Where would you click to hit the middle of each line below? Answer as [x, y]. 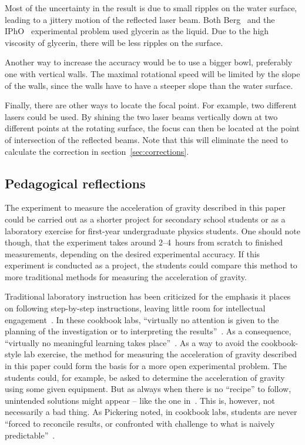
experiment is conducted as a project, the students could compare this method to [151, 265]
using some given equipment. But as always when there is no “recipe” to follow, [148, 389]
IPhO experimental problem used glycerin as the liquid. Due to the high [137, 31]
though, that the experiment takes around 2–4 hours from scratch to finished [144, 242]
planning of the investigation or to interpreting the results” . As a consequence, [148, 331]
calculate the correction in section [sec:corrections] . [97, 151]
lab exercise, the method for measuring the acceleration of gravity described [160, 354]
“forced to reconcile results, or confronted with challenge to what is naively [140, 424]
